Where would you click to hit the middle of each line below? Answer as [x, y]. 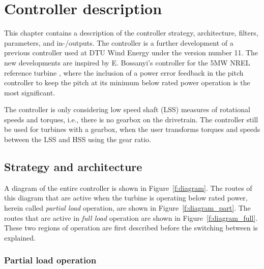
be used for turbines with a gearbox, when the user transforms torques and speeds [132, 129]
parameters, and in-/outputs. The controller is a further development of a [119, 42]
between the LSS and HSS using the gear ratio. [78, 139]
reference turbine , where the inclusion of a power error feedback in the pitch [124, 72]
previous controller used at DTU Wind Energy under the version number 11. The [131, 53]
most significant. [30, 92]
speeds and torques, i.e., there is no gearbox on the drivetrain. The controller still [131, 119]
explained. [20, 237]
